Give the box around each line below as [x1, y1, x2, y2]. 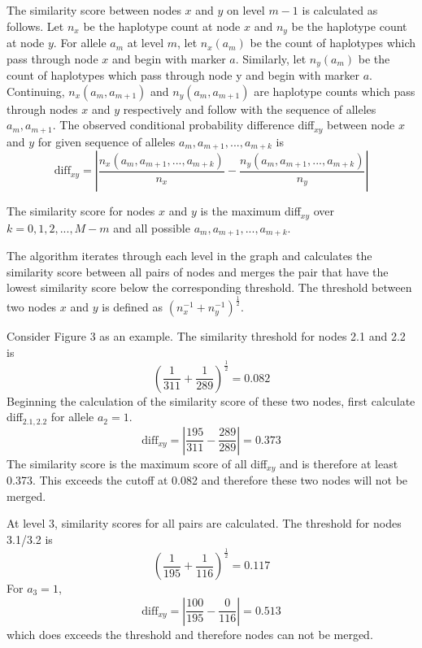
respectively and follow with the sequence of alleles [123, 100, 376, 117]
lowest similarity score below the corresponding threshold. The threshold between [7, 279, 412, 296]
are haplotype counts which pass [254, 82, 415, 99]
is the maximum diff [200, 202, 301, 220]
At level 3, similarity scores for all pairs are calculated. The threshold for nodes [7, 515, 402, 532]
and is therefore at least [279, 454, 398, 472]
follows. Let [7, 17, 64, 34]
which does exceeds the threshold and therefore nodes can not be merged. [7, 625, 373, 642]
